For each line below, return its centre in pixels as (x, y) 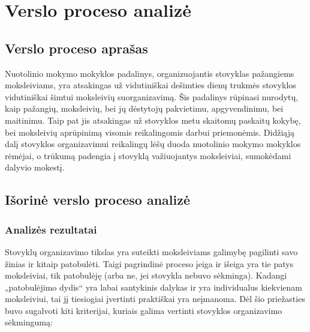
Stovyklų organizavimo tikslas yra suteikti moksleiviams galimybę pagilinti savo (151, 251)
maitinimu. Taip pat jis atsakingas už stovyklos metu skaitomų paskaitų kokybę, (153, 120)
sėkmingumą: (29, 322)
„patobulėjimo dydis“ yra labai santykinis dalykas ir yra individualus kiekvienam (154, 287)
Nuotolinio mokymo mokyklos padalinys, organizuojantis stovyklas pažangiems (150, 73)
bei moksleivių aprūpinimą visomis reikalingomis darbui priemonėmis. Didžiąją (150, 132)
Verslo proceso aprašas (76, 48)
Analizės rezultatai (51, 229)
